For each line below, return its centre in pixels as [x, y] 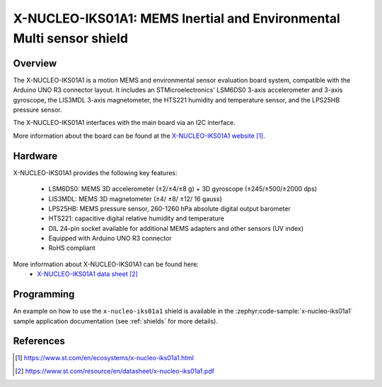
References [39, 341]
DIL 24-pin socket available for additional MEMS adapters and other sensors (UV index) [176, 228]
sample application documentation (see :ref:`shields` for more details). [116, 321]
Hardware [35, 156]
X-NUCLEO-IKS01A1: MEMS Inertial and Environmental [177, 18]
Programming [44, 294]
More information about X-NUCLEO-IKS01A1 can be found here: [106, 264]
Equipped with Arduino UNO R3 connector [110, 238]
